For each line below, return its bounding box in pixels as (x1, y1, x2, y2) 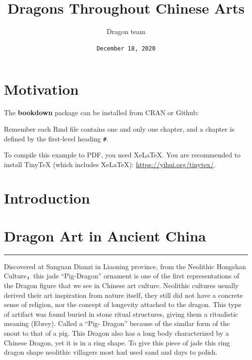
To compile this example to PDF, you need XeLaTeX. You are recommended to (4, 150, 241, 160)
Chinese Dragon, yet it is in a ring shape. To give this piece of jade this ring (4, 337, 230, 347)
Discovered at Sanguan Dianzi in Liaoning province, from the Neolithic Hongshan (4, 261, 246, 271)
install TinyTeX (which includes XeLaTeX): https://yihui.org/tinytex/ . (4, 159, 216, 169)
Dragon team (107, 26, 145, 36)
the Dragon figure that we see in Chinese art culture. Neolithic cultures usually (4, 280, 239, 291)
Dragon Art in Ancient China (4, 225, 206, 245)
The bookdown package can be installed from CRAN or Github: (4, 107, 199, 118)
